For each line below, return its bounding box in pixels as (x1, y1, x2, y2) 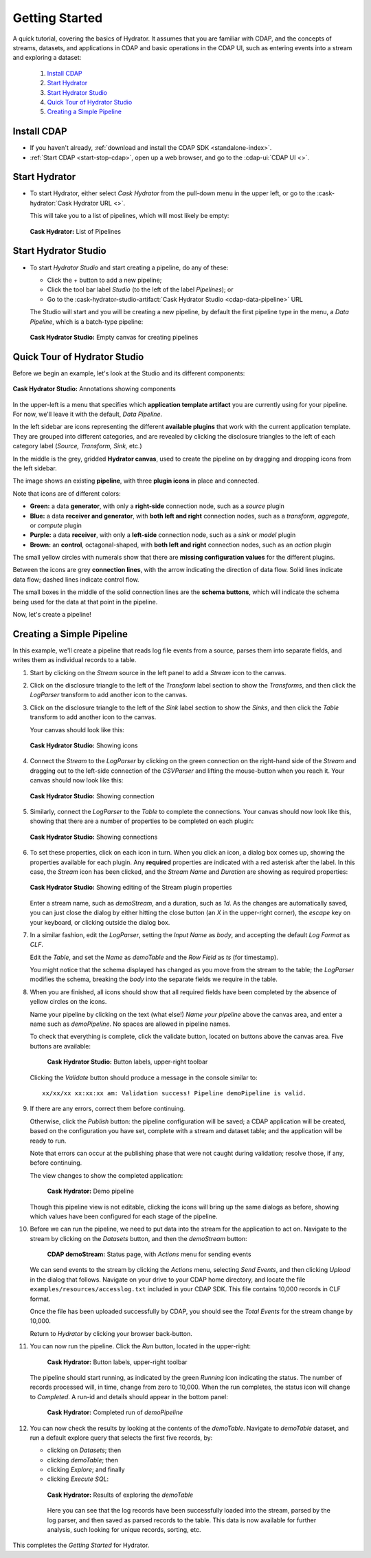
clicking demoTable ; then (47, 1456, 118, 1464)
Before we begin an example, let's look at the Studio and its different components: (12, 369, 245, 377)
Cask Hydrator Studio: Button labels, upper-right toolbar (47, 1057, 208, 1066)
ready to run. (30, 1137, 67, 1145)
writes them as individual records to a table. (12, 656, 137, 664)
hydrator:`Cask (30, 199, 72, 207)
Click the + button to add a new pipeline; (47, 276, 162, 284)
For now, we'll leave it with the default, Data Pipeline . (12, 410, 163, 418)
